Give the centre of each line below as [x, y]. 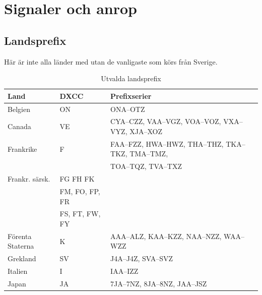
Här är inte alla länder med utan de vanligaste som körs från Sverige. [111, 61]
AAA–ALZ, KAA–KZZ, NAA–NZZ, [166, 236]
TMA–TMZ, [149, 154]
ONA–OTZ [128, 109]
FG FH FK [77, 179]
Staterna [21, 246]
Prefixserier [131, 96]
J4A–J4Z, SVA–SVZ [142, 258]
